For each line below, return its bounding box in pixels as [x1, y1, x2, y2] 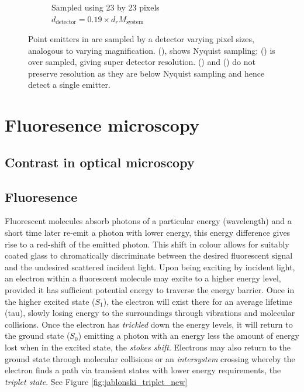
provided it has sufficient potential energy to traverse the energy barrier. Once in [5, 283, 295, 295]
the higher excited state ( [5, 295, 95, 307]
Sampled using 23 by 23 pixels [51, 1, 160, 13]
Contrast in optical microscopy [5, 153, 195, 171]
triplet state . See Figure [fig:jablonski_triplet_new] [5, 375, 188, 387]
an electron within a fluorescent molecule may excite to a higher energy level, [5, 272, 281, 284]
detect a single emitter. [28, 78, 110, 91]
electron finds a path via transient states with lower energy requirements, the [5, 364, 281, 376]
